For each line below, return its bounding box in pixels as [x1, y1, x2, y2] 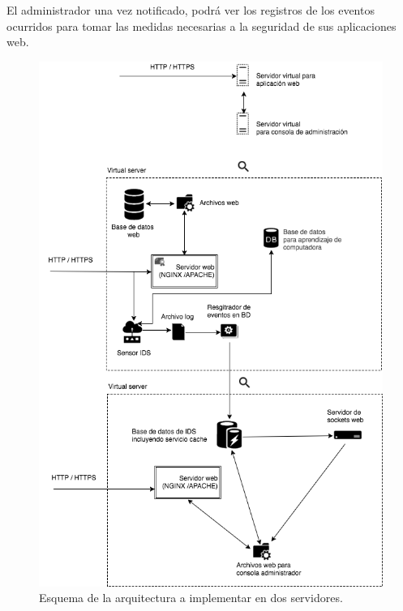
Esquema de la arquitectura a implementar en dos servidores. [39, 589, 343, 606]
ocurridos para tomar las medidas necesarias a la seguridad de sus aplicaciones [6, 17, 397, 34]
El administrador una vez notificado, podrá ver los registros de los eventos [6, 2, 375, 18]
